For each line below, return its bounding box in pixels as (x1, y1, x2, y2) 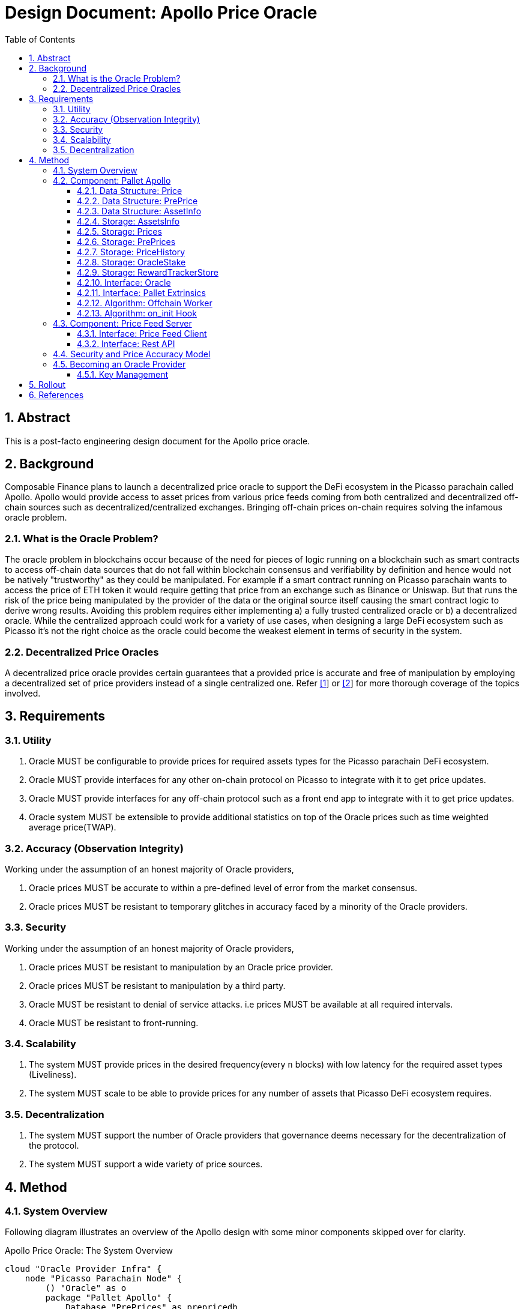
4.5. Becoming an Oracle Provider (53, 358, 186, 369)
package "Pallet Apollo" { (45, 1293, 172, 1303)
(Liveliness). (29, 1069, 77, 1080)
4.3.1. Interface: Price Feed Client (77, 328, 207, 339)
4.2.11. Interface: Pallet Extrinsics (77, 287, 206, 298)
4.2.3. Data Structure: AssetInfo (77, 205, 202, 216)
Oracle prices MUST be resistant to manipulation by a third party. (29, 980, 286, 991)
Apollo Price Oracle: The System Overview (5, 1245, 173, 1256)
